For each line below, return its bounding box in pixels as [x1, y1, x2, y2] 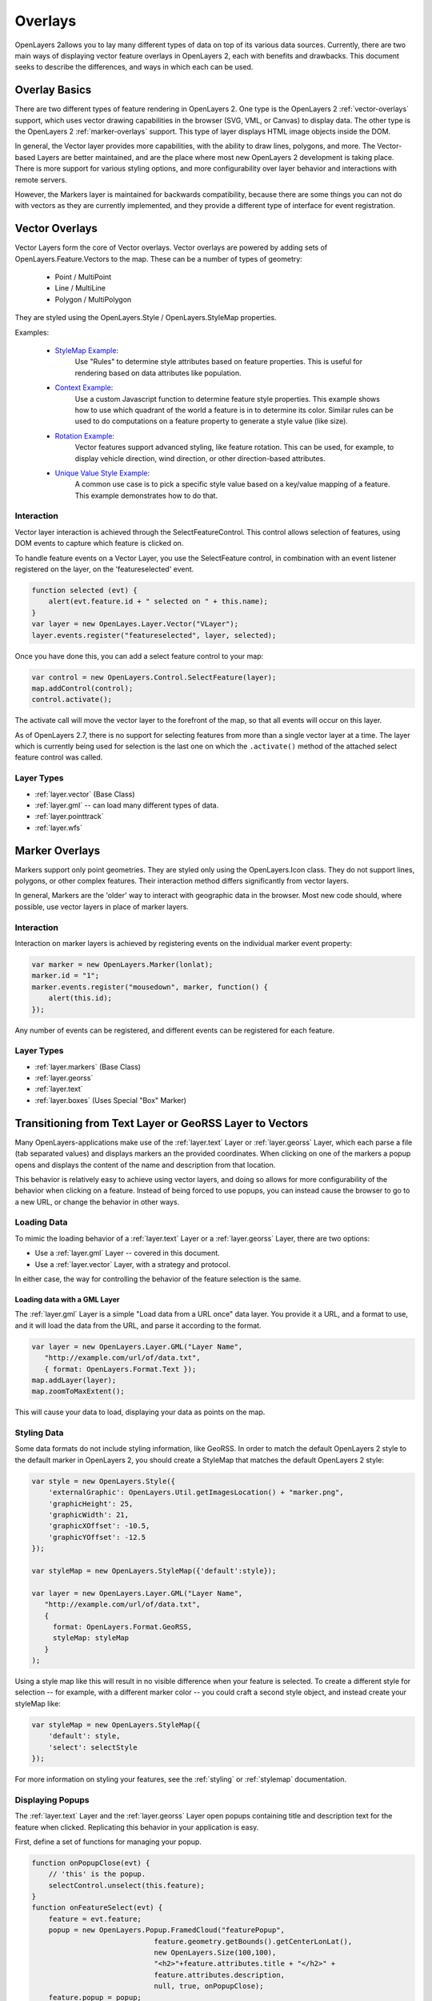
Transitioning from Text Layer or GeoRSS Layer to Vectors [14, 1117, 309, 1130]
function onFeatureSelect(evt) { [31, 1903, 163, 1912]
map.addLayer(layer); [31, 1375, 117, 1385]
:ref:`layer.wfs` [34, 823, 83, 832]
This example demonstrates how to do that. [74, 491, 218, 500]
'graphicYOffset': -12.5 [48, 1533, 146, 1542]
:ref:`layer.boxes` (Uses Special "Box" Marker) [34, 1095, 187, 1105]
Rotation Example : [54, 431, 115, 440]
